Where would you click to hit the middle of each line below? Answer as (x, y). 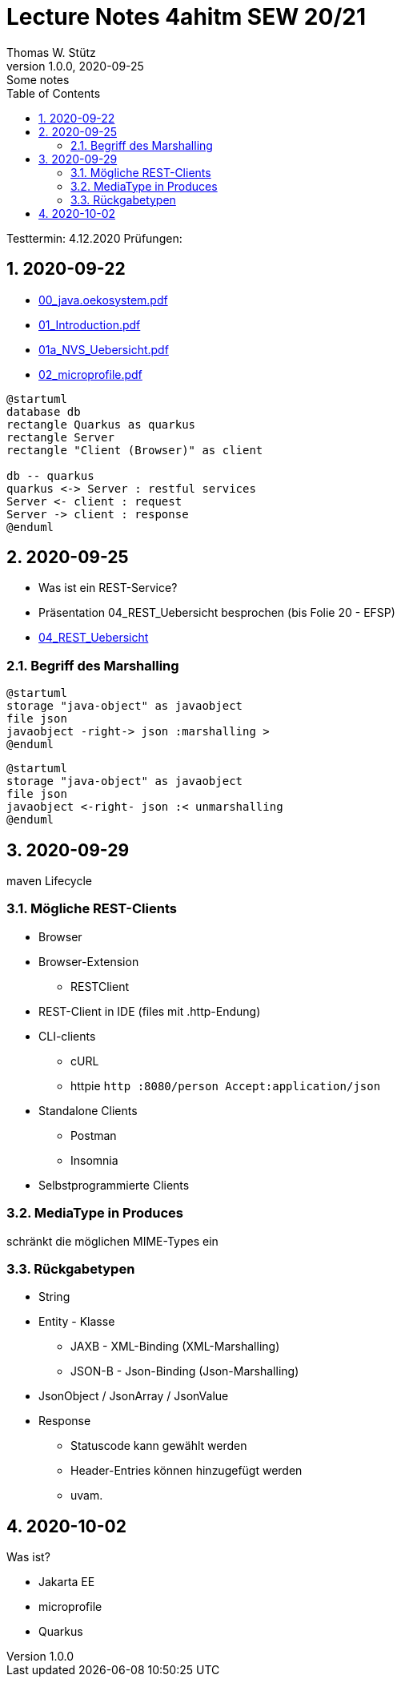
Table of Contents (54, 93)
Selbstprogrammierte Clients (114, 1185)
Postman (94, 1135)
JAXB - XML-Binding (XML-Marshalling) (175, 1347)
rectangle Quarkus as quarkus (101, 424)
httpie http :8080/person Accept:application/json (226, 1085)
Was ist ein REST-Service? (108, 588)
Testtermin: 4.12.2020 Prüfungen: (94, 238)
